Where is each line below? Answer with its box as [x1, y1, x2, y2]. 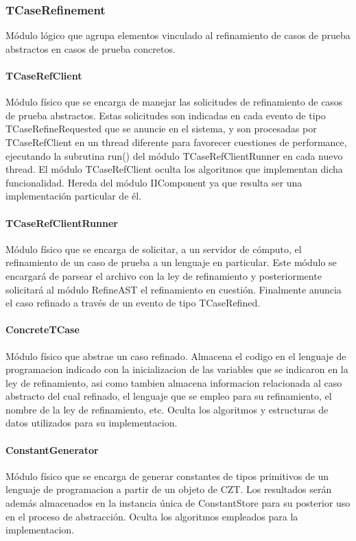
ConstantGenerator [5, 442, 99, 457]
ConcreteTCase [5, 322, 80, 337]
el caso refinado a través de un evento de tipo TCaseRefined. [5, 296, 261, 310]
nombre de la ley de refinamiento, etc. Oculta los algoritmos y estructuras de [5, 402, 329, 416]
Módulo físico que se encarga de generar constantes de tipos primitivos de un [5, 468, 329, 483]
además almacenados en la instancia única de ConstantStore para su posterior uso [5, 496, 351, 510]
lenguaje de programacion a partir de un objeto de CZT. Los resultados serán [5, 482, 332, 496]
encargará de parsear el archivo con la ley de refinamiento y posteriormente [5, 268, 322, 282]
